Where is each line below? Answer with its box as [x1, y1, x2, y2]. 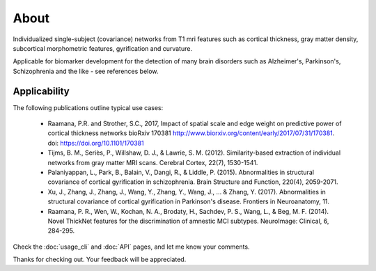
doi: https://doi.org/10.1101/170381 [47, 139, 144, 147]
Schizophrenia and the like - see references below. [13, 67, 159, 75]
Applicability [13, 85, 70, 97]
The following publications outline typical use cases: [13, 103, 164, 111]
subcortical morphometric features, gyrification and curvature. [13, 44, 193, 52]
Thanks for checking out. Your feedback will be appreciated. [13, 255, 187, 264]
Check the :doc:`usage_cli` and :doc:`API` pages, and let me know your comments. [13, 242, 250, 251]
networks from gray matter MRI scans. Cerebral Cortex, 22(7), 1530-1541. [47, 158, 258, 167]
